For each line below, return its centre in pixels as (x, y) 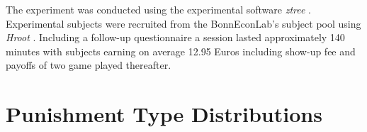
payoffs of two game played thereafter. (89, 65)
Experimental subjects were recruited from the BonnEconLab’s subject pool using (183, 23)
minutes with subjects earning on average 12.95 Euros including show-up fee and (181, 51)
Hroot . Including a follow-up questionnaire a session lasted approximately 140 (175, 37)
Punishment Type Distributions (164, 114)
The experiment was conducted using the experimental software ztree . (158, 9)
